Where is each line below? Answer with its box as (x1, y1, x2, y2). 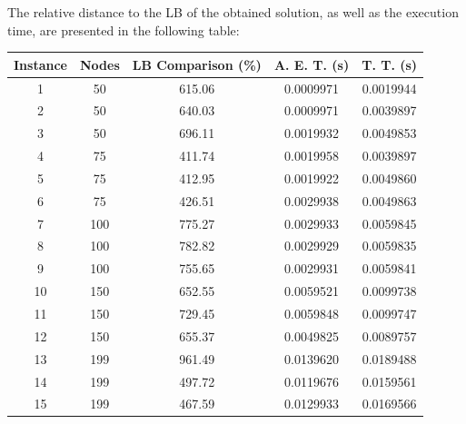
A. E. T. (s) (273, 54, 350, 74)
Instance (14, 54, 67, 74)
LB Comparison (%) (132, 54, 262, 74)
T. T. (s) (362, 54, 418, 74)
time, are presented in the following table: (7, 20, 240, 39)
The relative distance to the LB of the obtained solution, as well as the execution (7, 3, 459, 21)
